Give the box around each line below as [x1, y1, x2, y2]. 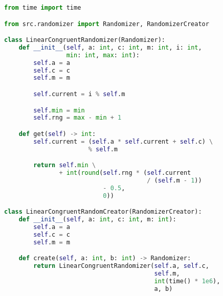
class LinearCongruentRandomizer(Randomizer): [4, 36, 165, 44]
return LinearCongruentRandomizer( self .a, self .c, [33, 262, 209, 270]
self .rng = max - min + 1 [33, 114, 122, 122]
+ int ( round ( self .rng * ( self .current [59, 169, 191, 177]
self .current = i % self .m [33, 90, 125, 98]
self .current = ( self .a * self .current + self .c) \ [33, 138, 213, 145]
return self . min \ [33, 162, 96, 169]
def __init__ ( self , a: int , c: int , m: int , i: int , [18, 43, 202, 51]
